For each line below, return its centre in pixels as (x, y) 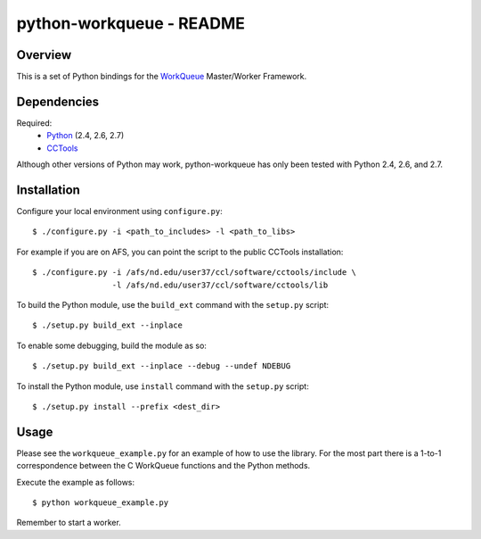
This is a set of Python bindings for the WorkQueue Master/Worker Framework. (162, 77)
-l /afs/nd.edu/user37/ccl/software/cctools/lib (220, 285)
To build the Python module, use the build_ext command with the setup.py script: (173, 305)
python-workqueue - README (130, 23)
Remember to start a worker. (69, 523)
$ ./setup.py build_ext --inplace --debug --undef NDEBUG (162, 366)
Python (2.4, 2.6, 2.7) (86, 136)
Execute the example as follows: (76, 482)
